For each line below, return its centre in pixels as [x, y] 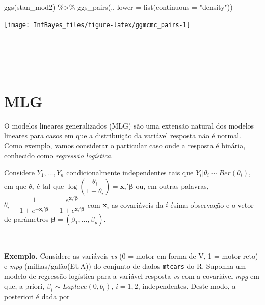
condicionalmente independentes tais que [130, 172]
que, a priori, [24, 286]
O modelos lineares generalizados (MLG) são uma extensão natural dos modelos [129, 125]
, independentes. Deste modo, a [187, 286]
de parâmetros [26, 219]
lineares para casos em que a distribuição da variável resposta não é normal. [123, 135]
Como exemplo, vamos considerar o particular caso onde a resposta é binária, [125, 145]
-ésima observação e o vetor [211, 204]
